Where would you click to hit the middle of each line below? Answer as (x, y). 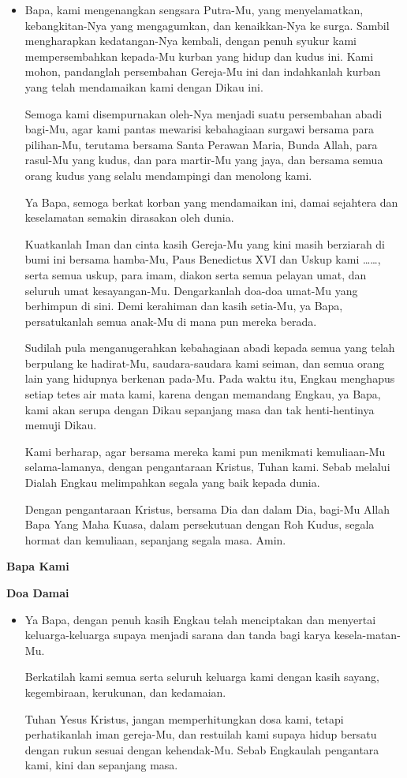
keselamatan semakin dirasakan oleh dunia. (129, 217)
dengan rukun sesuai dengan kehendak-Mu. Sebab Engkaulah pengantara (202, 749)
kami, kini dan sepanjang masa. (101, 765)
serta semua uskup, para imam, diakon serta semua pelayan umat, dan (196, 274)
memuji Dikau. (61, 425)
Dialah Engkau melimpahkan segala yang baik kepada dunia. (172, 483)
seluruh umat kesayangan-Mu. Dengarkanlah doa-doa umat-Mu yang (191, 290)
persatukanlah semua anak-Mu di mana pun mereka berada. (171, 321)
